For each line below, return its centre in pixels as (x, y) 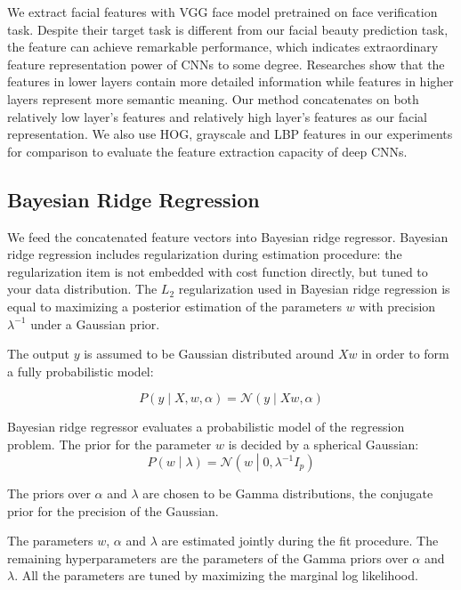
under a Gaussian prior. (95, 323)
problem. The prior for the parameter (109, 444)
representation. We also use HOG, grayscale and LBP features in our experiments (230, 134)
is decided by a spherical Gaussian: (324, 444)
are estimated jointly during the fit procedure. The (300, 541)
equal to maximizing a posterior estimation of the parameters (175, 306)
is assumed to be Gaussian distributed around (209, 354)
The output (39, 354)
